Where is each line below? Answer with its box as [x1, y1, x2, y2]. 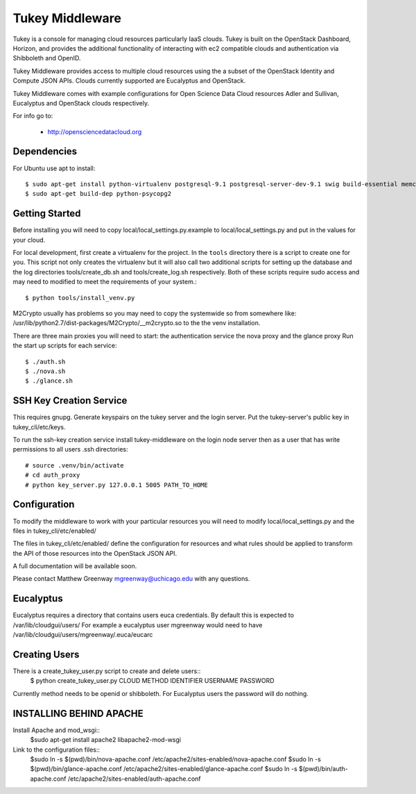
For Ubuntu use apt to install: [12, 164, 96, 172]
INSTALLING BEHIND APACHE [12, 707, 144, 719]
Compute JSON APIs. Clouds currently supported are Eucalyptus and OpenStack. [12, 76, 246, 85]
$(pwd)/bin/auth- [298, 765, 348, 773]
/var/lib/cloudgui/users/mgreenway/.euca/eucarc [12, 631, 153, 639]
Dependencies [12, 146, 78, 158]
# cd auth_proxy [25, 471, 80, 479]
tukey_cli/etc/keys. [12, 422, 66, 431]
